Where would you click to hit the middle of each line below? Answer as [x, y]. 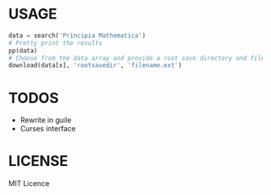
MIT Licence [29, 184]
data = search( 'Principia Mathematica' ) [77, 35]
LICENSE [38, 161]
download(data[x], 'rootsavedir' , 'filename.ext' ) [95, 65]
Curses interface [48, 129]
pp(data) [23, 50]
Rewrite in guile [46, 120]
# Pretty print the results [56, 43]
